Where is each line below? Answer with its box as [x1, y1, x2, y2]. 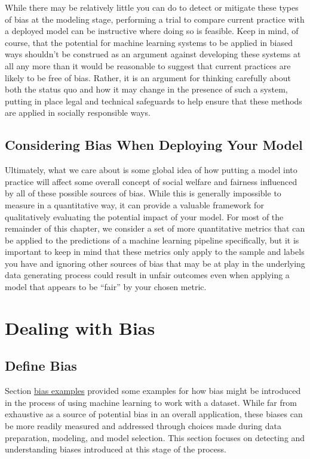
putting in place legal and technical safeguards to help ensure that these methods [5, 94, 302, 107]
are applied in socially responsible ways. [5, 106, 151, 119]
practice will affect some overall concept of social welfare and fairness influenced [5, 175, 297, 187]
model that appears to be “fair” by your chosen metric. [5, 281, 207, 293]
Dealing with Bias [5, 315, 155, 340]
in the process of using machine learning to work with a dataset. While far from [5, 396, 297, 408]
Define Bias [5, 356, 77, 375]
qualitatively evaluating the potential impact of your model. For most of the [5, 210, 284, 223]
